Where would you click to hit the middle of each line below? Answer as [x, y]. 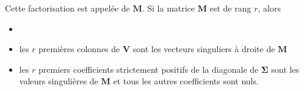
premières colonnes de [79, 49]
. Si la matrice [168, 8]
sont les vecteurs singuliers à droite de [204, 49]
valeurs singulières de [59, 81]
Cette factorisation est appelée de [67, 8]
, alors [269, 8]
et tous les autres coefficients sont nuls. [186, 81]
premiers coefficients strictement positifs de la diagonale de [149, 69]
